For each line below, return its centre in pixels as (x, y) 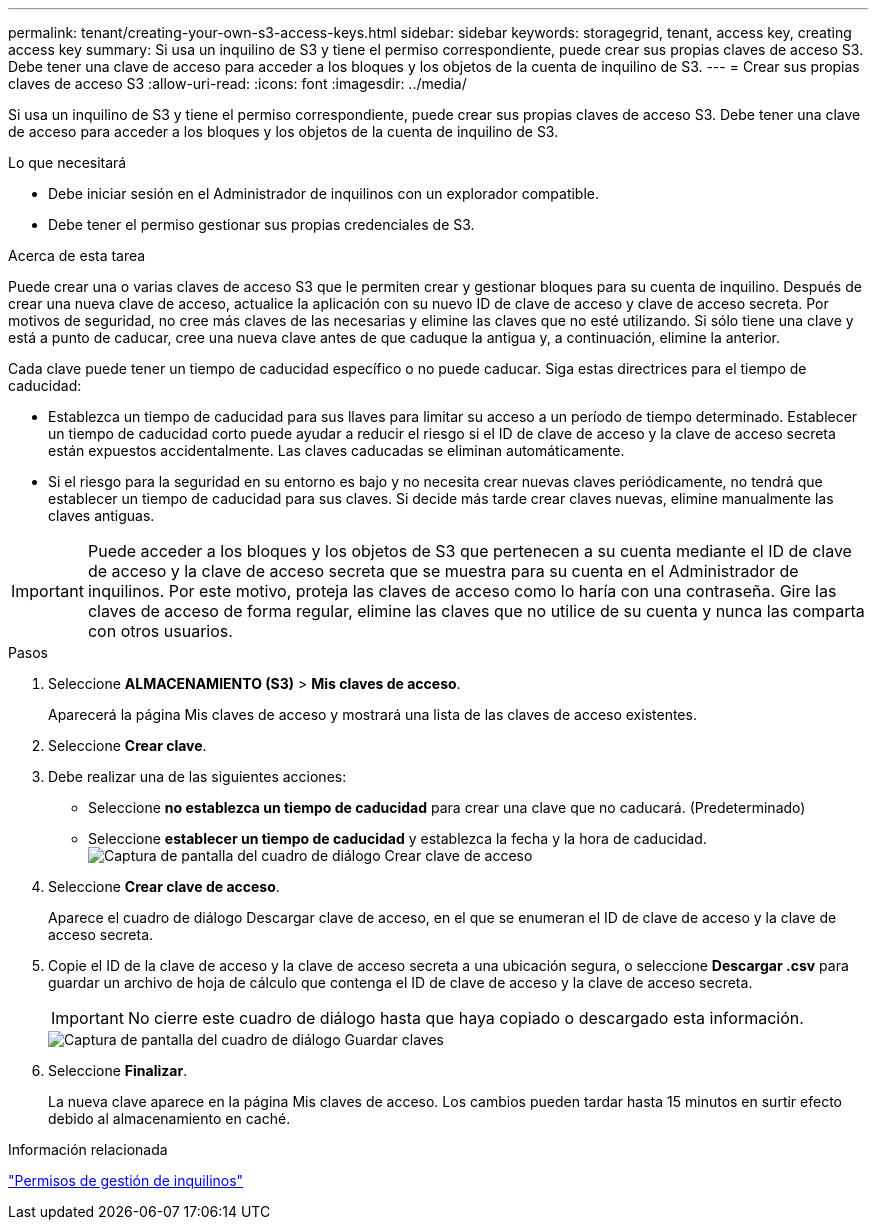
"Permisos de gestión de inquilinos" (126, 1180)
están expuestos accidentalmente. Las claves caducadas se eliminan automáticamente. (336, 450)
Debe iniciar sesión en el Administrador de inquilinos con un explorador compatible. (324, 193)
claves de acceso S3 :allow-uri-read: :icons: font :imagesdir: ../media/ (237, 83)
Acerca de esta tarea (77, 255)
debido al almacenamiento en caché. (169, 1118)
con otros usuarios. (160, 631)
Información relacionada (88, 1149)
